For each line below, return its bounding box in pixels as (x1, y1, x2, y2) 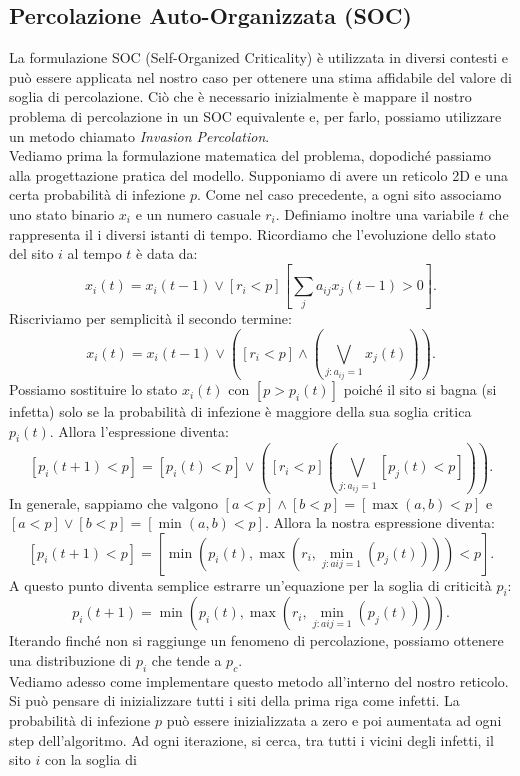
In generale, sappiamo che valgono (9, 492, 218, 513)
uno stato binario (9, 203, 115, 224)
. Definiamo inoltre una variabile (275, 203, 475, 224)
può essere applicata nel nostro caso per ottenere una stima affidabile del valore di (9, 66, 512, 87)
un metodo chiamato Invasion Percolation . (9, 125, 270, 146)
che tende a (151, 650, 222, 671)
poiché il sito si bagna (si (343, 379, 497, 400)
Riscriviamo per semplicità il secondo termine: (9, 308, 292, 329)
